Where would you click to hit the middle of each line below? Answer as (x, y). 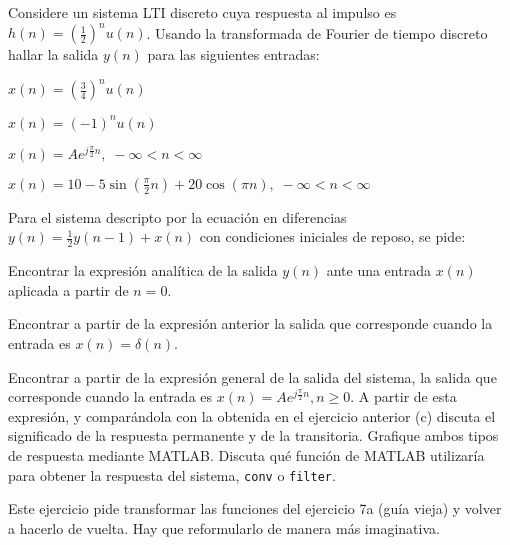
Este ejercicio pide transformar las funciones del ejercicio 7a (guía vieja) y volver (255, 508)
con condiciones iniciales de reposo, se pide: (332, 236)
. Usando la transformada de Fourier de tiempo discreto (317, 32)
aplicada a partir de (68, 289)
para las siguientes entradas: (233, 54)
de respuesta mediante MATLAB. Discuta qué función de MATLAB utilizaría (246, 454)
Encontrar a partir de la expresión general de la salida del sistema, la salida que (252, 376)
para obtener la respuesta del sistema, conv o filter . (172, 474)
